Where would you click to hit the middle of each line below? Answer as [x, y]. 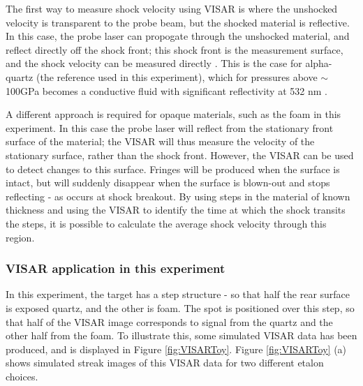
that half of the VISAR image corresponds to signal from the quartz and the [169, 321]
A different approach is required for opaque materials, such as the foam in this [173, 114]
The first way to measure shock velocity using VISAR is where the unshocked [172, 8]
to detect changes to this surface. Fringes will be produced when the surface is [173, 169]
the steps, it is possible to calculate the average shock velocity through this [166, 223]
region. [20, 237]
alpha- [319, 63]
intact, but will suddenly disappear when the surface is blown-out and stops [168, 183]
